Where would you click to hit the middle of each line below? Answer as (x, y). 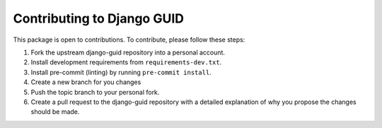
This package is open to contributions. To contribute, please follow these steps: (129, 40)
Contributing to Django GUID (98, 18)
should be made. (55, 112)
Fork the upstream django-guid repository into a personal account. (128, 52)
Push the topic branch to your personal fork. (95, 92)
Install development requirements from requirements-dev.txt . (126, 62)
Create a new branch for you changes (86, 82)
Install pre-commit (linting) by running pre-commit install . (121, 72)
